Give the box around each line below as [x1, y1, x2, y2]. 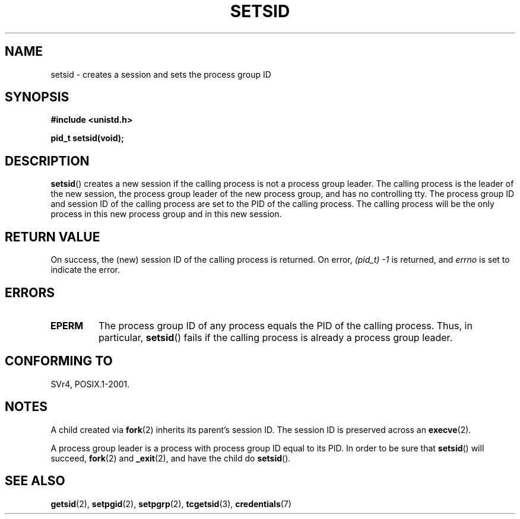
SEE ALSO [5, 473, 65, 489]
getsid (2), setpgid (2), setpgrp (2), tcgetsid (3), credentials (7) [50, 498, 291, 509]
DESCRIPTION [5, 153, 90, 168]
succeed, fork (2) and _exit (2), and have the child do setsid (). [50, 453, 291, 463]
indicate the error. [50, 265, 121, 275]
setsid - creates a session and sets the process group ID [50, 69, 271, 79]
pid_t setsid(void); [50, 133, 124, 144]
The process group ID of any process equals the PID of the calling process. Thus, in [98, 319, 473, 332]
